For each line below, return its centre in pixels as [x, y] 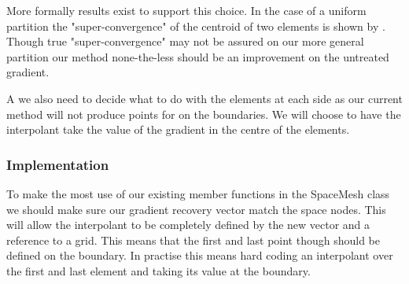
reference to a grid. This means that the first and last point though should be [193, 240]
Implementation [58, 164]
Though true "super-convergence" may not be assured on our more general [185, 41]
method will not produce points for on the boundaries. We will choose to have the [204, 114]
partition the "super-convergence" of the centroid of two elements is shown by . [196, 26]
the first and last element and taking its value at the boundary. [158, 270]
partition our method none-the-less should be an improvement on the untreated [198, 56]
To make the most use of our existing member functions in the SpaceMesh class [198, 193]
